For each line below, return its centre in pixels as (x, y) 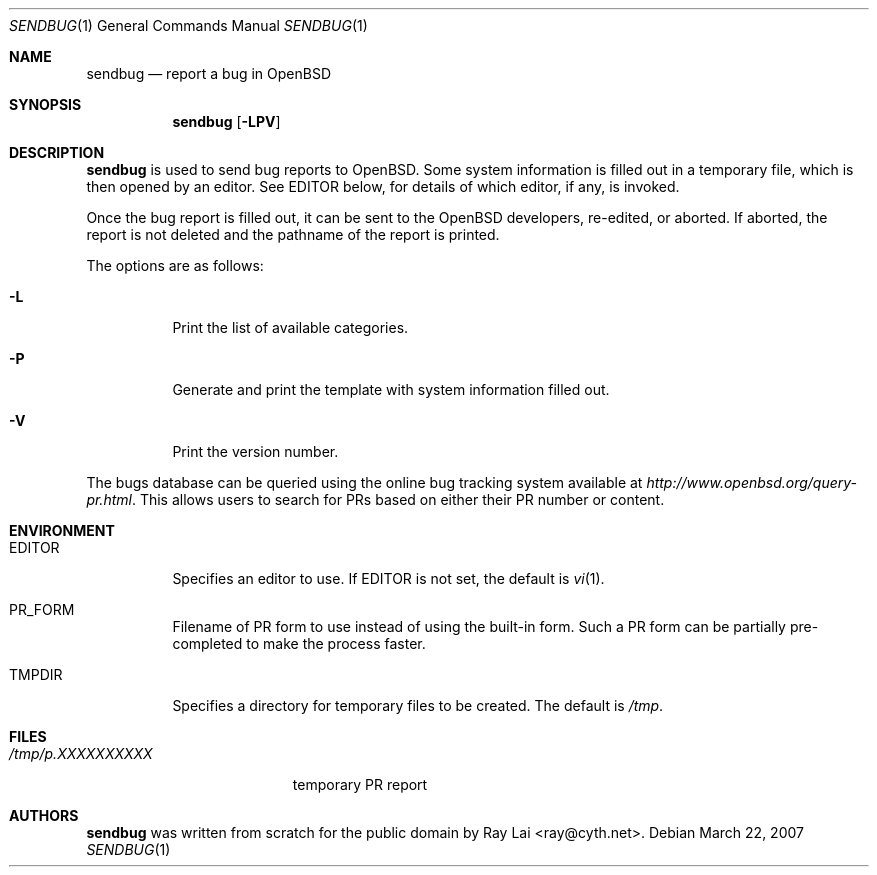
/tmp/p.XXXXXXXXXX (81, 753)
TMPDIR (36, 674)
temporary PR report (360, 784)
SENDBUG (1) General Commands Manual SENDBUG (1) (188, 25)
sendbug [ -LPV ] (226, 121)
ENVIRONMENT (62, 530)
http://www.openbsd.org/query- (752, 482)
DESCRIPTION (57, 152)
